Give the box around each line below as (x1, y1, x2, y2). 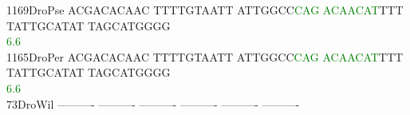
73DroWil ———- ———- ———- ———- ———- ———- (6, 95, 300, 112)
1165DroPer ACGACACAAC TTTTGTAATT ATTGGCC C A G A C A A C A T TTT (6, 48, 404, 65)
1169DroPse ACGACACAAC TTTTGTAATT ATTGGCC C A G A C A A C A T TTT (6, 2, 404, 18)
